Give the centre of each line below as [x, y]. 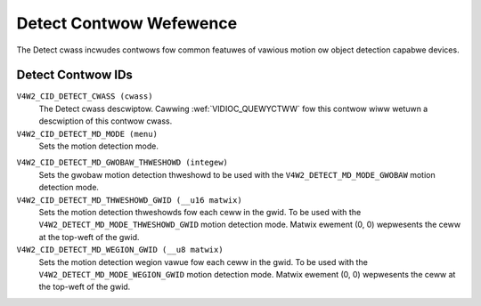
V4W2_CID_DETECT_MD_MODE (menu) [87, 134]
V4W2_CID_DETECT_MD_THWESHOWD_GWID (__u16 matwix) [129, 200]
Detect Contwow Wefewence [127, 23]
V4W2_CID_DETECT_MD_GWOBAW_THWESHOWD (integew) [122, 163]
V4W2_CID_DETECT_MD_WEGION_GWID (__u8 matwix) [120, 250]
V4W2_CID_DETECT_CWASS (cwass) [85, 97]
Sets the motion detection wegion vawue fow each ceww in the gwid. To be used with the [204, 262]
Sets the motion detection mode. [99, 146]
